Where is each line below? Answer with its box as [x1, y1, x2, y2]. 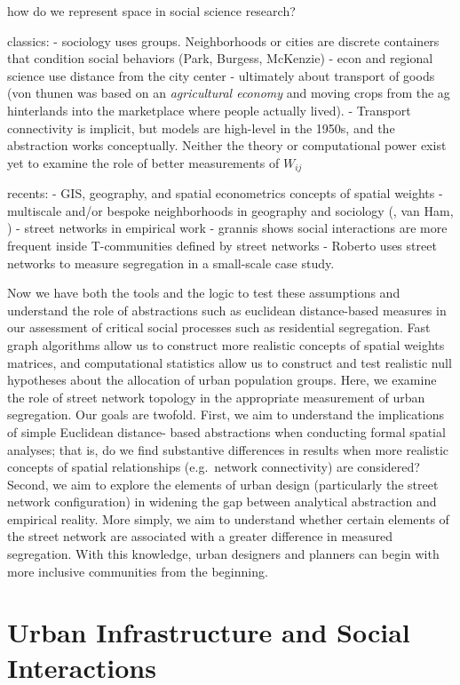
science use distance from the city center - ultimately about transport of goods [7, 66, 435, 84]
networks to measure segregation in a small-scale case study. [7, 253, 335, 272]
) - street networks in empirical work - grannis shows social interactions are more [7, 219, 448, 237]
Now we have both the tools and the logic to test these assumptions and [7, 283, 401, 302]
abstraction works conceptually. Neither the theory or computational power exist [7, 136, 447, 155]
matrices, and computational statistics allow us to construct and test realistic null [7, 353, 452, 371]
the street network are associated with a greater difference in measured [7, 527, 393, 546]
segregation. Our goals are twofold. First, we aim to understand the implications [7, 405, 444, 424]
